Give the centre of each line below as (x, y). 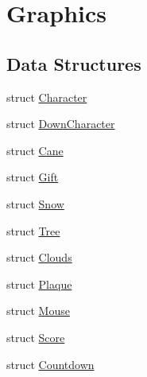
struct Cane (35, 150)
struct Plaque (39, 284)
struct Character (47, 97)
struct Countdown (50, 364)
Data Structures (74, 63)
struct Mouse (38, 311)
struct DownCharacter (61, 124)
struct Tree (33, 230)
